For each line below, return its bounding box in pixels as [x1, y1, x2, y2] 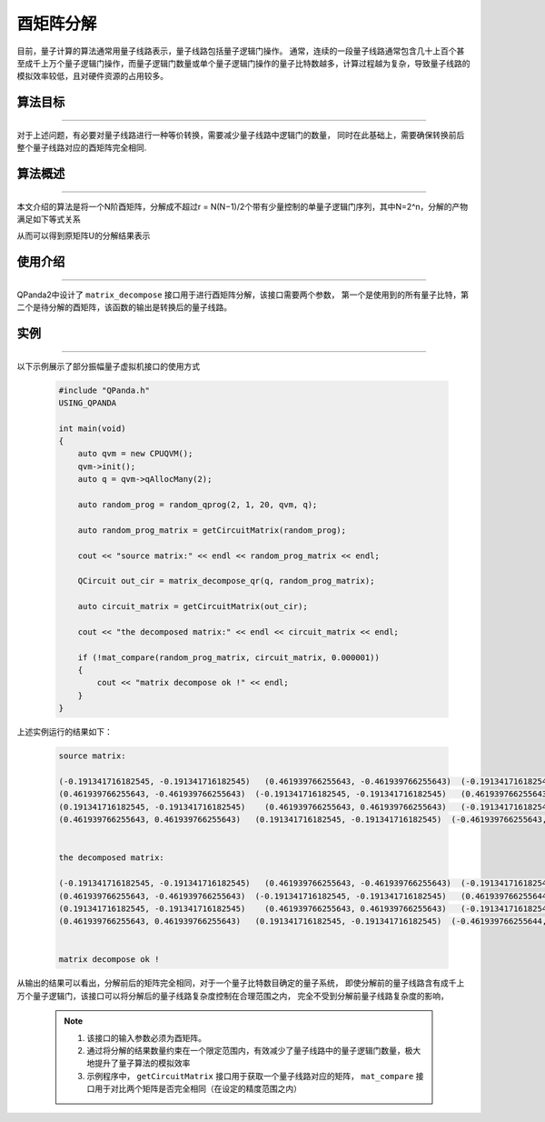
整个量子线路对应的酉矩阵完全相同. [16, 142, 147, 154]
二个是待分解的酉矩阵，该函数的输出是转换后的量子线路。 [16, 302, 232, 313]
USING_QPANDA [58, 397, 117, 408]
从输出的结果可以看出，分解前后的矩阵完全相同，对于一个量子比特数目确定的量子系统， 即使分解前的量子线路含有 [16, 977, 441, 988]
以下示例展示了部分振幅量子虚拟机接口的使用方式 [16, 360, 200, 372]
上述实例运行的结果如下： [16, 726, 113, 737]
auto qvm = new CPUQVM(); [77, 448, 193, 459]
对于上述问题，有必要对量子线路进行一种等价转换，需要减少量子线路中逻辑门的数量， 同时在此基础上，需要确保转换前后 [16, 129, 465, 140]
